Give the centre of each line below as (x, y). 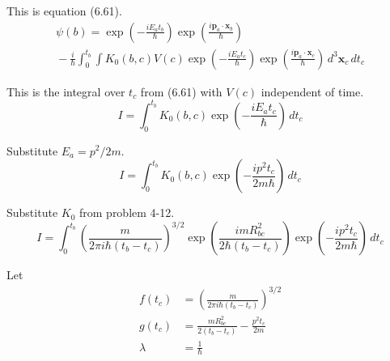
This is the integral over (66, 91)
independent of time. (312, 91)
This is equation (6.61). (64, 11)
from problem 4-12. (127, 212)
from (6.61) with (181, 91)
